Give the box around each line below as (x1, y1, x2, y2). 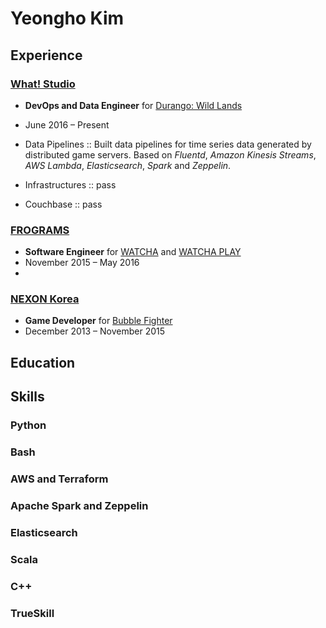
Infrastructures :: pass (24, 178, 117, 191)
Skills (10, 388, 45, 406)
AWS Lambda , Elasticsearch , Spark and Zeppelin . (24, 159, 232, 171)
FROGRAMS (10, 223, 70, 237)
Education (10, 354, 76, 371)
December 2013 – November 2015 (24, 325, 166, 337)
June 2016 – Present (24, 118, 110, 131)
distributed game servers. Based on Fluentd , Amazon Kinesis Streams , (24, 148, 317, 161)
